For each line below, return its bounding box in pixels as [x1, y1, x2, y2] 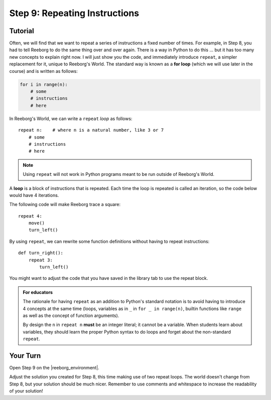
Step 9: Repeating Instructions [9, 8, 140, 19]
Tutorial [9, 27, 35, 35]
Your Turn [9, 351, 41, 360]
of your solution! [9, 388, 44, 394]
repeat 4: [18, 213, 42, 219]
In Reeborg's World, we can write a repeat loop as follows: [9, 116, 132, 122]
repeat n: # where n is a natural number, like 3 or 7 [18, 127, 164, 133]
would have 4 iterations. [9, 192, 59, 198]
